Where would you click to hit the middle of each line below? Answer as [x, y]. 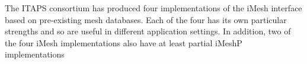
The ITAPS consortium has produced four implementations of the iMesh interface [153, 8]
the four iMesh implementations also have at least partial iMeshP [124, 42]
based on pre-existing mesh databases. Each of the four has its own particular [146, 19]
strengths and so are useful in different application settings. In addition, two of [148, 31]
